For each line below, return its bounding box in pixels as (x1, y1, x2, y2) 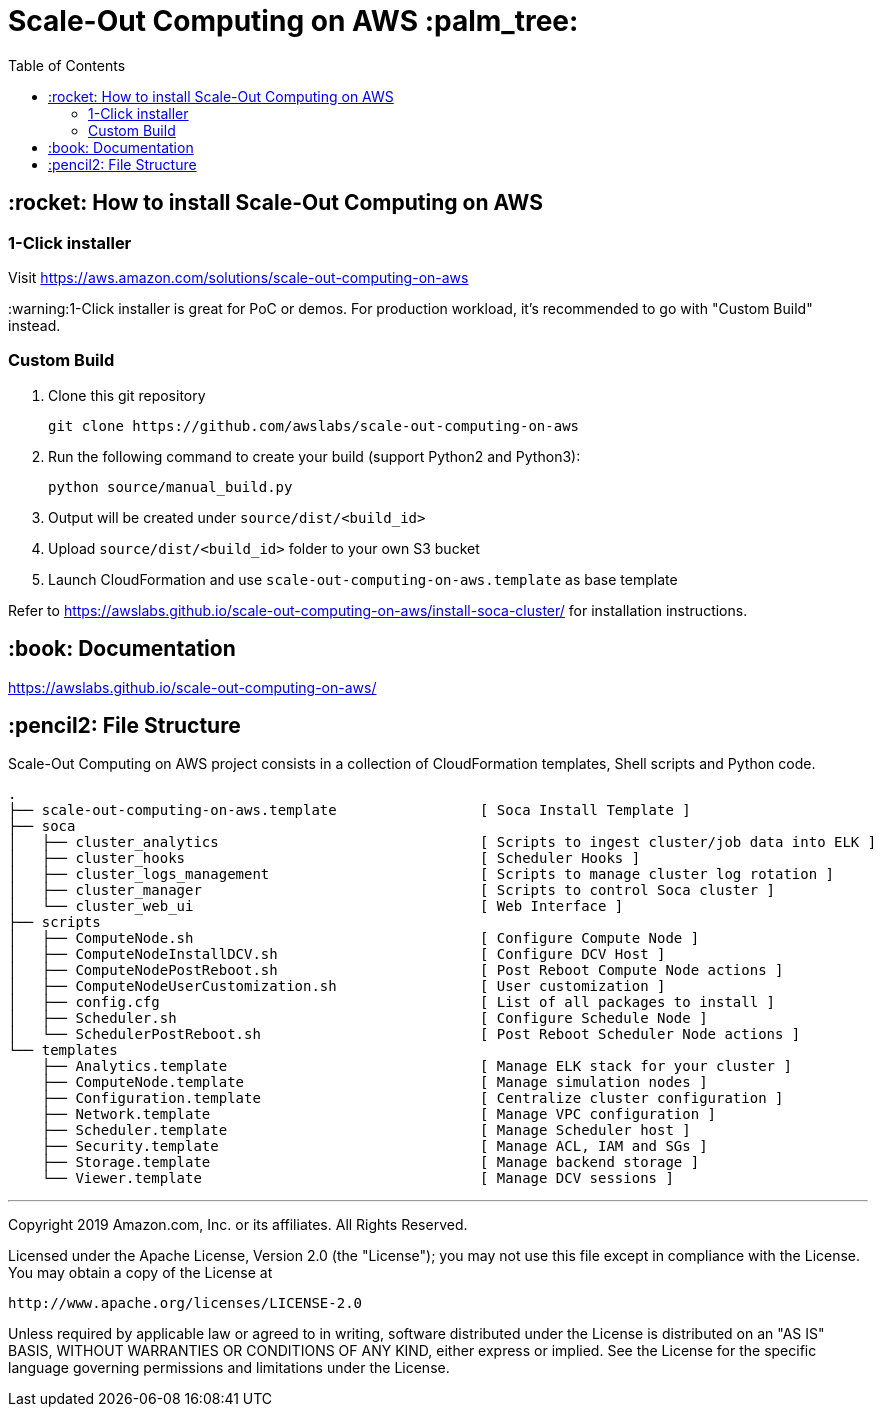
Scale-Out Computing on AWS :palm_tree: (8, 4, 579, 38)
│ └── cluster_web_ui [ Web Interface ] (8, 898, 624, 915)
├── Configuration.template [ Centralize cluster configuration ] (41, 1090, 784, 1107)
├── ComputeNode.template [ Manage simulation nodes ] (41, 1074, 708, 1091)
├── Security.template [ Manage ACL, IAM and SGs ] (41, 1138, 708, 1155)
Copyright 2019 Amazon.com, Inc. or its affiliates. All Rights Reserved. (8, 1216, 468, 1234)
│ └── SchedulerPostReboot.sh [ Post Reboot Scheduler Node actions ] (8, 1026, 801, 1043)
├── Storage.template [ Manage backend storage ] (41, 1154, 700, 1171)
